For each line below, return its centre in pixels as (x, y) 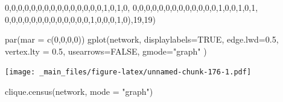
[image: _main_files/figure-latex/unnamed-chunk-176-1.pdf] (128, 72)
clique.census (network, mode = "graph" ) (79, 91)
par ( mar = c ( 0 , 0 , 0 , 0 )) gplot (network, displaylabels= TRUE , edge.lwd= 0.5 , (142, 39)
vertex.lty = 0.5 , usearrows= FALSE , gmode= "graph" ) (106, 51)
